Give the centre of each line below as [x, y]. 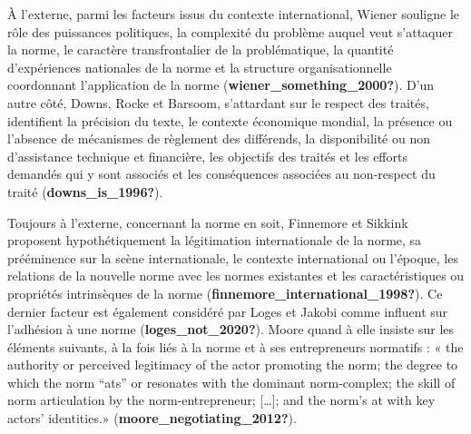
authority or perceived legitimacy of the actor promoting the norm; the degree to [233, 365]
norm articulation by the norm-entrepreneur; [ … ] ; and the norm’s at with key [221, 400]
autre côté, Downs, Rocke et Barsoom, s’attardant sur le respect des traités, [218, 102]
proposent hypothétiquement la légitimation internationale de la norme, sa [215, 240]
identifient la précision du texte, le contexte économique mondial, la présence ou [230, 120]
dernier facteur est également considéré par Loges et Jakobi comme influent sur [228, 311]
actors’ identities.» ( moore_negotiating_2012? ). [152, 418]
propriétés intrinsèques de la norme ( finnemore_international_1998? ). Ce [225, 293]
